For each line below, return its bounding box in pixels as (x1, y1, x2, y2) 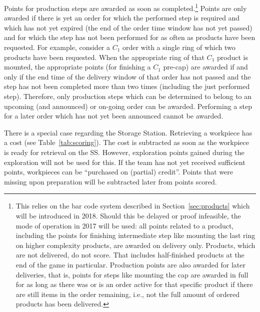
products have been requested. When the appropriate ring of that (4, 51, 204, 62)
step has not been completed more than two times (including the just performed (4, 81, 250, 91)
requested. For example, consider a (4, 42, 110, 52)
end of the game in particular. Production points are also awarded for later (15, 259, 245, 269)
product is (216, 51, 248, 62)
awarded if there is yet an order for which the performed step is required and (4, 12, 240, 23)
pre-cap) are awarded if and (163, 61, 248, 72)
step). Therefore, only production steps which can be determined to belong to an (4, 91, 252, 101)
